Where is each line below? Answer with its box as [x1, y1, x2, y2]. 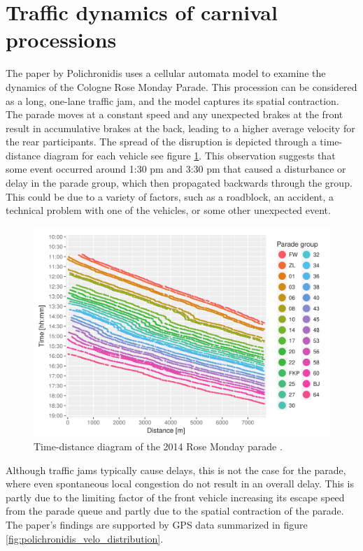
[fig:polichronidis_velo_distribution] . [6, 531, 164, 545]
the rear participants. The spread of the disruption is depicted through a [6, 134, 317, 149]
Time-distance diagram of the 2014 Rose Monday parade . [34, 439, 283, 454]
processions [6, 25, 117, 54]
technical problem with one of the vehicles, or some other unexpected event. [6, 203, 331, 217]
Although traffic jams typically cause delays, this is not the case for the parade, [6, 462, 346, 477]
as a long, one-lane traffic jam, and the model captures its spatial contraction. [6, 93, 339, 108]
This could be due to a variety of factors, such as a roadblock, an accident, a [6, 189, 334, 203]
